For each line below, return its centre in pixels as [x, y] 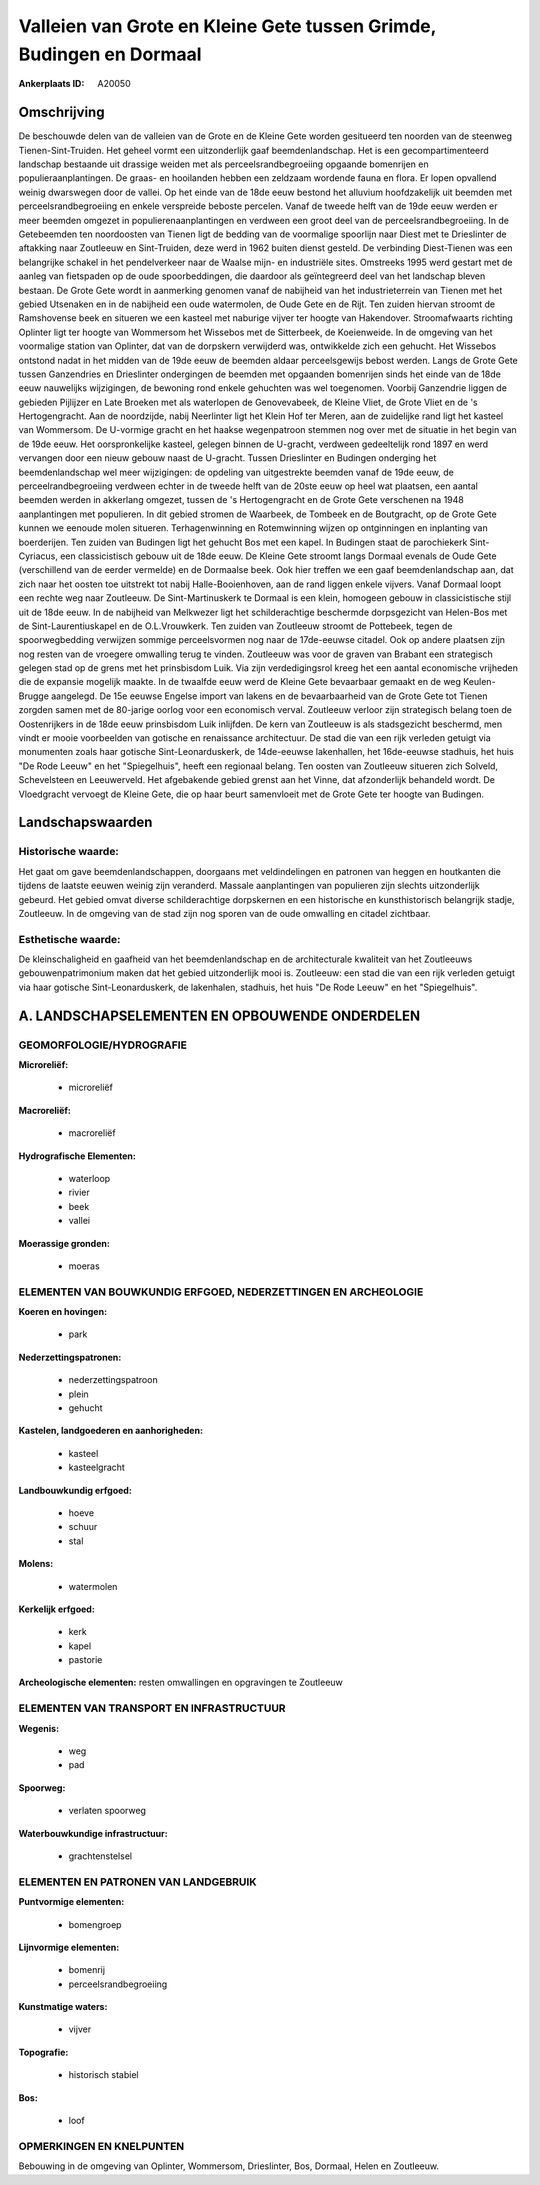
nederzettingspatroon [113, 1380]
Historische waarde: [69, 852]
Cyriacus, [38, 556]
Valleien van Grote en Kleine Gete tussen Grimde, [227, 26]
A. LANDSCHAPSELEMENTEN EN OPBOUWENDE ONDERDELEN [219, 1015]
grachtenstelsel [100, 1856]
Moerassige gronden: [64, 1243]
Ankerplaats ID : [51, 84]
